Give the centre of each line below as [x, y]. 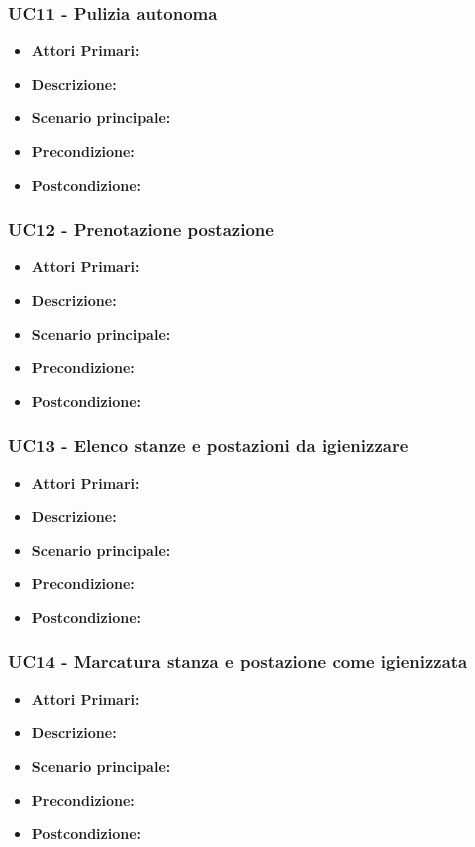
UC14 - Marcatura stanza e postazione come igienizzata [238, 661]
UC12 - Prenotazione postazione [141, 229]
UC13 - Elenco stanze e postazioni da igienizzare [208, 445]
